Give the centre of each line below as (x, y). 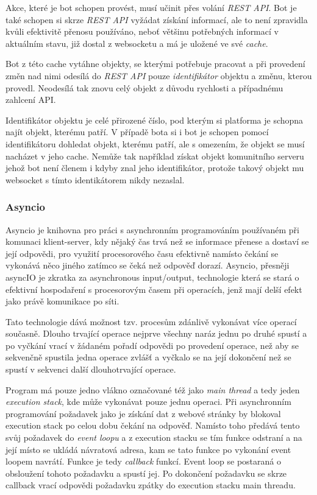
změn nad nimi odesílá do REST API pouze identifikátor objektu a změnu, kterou (159, 75)
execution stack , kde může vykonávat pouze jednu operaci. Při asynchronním (148, 402)
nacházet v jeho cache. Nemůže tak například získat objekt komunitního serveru (155, 156)
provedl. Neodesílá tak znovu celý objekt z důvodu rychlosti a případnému (144, 87)
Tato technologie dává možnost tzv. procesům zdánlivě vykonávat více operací (151, 321)
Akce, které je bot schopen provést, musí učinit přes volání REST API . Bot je (151, 7)
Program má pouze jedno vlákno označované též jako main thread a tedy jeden (153, 389)
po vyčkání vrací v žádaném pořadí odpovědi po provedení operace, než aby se (152, 345)
